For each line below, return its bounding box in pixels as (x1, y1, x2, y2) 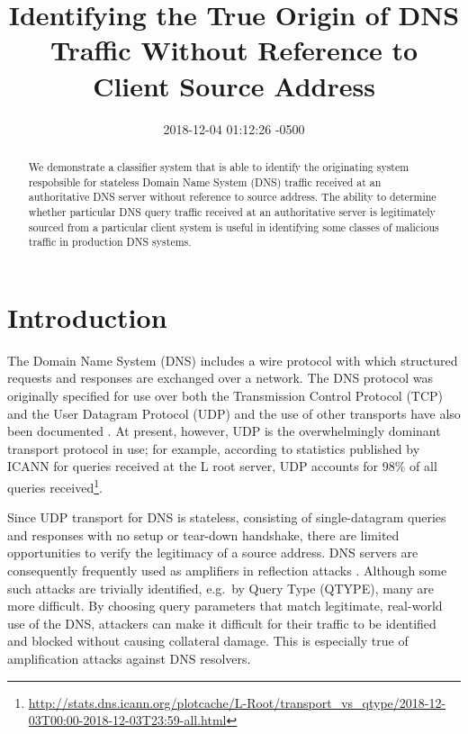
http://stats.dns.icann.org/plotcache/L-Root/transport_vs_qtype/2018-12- (28, 693, 446, 711)
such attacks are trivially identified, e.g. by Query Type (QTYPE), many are (7, 578, 434, 597)
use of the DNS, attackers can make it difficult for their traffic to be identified (7, 613, 436, 632)
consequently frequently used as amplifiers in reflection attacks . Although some (7, 560, 447, 579)
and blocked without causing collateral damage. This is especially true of (7, 631, 409, 650)
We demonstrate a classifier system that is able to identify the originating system (28, 159, 409, 174)
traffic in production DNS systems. (28, 234, 192, 249)
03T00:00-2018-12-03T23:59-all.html (28, 711, 227, 729)
